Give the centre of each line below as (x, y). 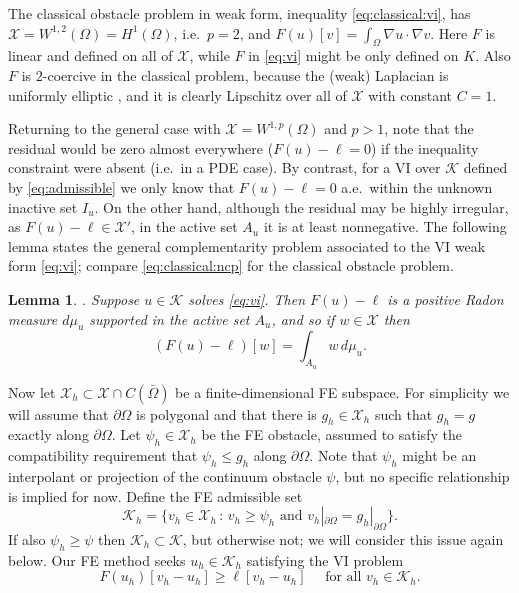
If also (27, 538)
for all (343, 577)
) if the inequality (425, 147)
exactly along (48, 434)
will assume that (58, 413)
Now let (32, 391)
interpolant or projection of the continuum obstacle (165, 475)
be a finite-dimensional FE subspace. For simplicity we (342, 391)
